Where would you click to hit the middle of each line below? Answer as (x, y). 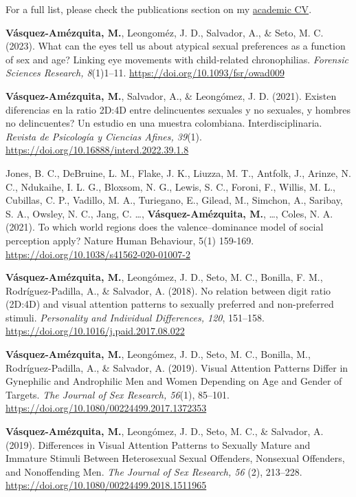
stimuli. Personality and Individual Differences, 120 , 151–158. (135, 317)
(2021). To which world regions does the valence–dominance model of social (165, 227)
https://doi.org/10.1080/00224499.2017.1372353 (106, 408)
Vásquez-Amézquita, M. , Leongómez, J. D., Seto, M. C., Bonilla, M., (158, 354)
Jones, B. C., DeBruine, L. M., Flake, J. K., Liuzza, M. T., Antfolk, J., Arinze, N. (178, 172)
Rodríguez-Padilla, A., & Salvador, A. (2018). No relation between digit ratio (168, 290)
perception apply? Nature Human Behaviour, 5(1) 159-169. (130, 240)
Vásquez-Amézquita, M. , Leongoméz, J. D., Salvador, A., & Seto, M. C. (165, 32)
